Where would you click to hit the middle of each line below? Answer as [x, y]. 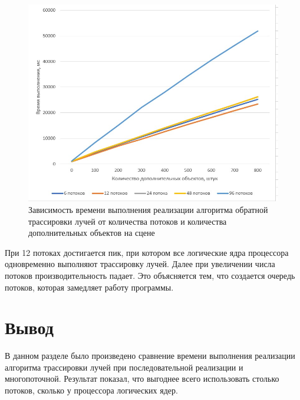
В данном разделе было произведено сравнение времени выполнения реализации [150, 356]
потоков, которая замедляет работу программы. [89, 287]
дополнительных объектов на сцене [92, 233]
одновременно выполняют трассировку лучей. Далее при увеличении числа [140, 264]
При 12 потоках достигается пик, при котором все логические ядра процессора [147, 252]
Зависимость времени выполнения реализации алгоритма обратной [148, 209]
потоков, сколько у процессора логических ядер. [91, 390]
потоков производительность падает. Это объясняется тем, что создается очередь [150, 275]
